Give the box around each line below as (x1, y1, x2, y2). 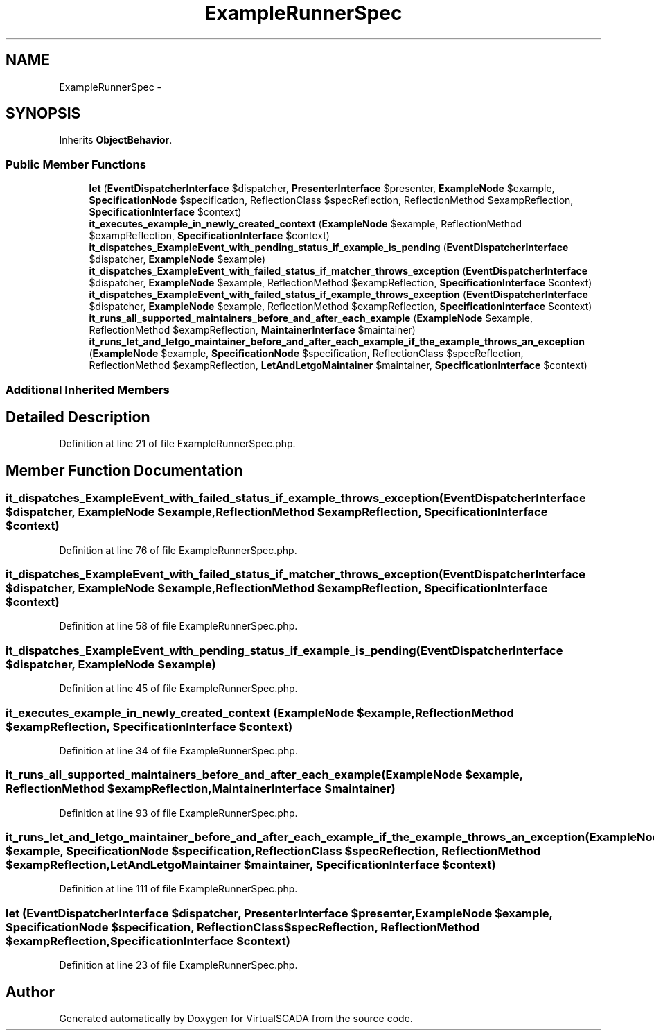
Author (6, 983, 55, 1001)
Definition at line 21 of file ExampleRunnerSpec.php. (59, 438, 296, 450)
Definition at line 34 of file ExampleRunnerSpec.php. (59, 744, 298, 757)
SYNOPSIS (6, 105, 81, 123)
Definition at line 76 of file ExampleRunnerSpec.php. (59, 544, 297, 556)
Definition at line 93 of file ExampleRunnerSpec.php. (59, 806, 298, 819)
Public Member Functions (6, 157, 146, 171)
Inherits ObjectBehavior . (59, 134, 173, 146)
